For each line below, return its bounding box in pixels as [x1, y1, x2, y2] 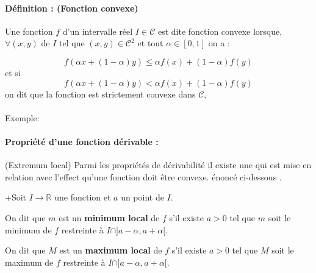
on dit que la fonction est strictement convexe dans [5, 87, 196, 100]
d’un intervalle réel [62, 24, 133, 37]
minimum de [5, 223, 52, 236]
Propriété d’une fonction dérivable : [5, 135, 159, 147]
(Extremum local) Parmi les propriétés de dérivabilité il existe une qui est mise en [5, 158, 312, 171]
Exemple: [5, 111, 40, 124]
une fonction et [54, 191, 111, 204]
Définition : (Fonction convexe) [5, 1, 138, 14]
